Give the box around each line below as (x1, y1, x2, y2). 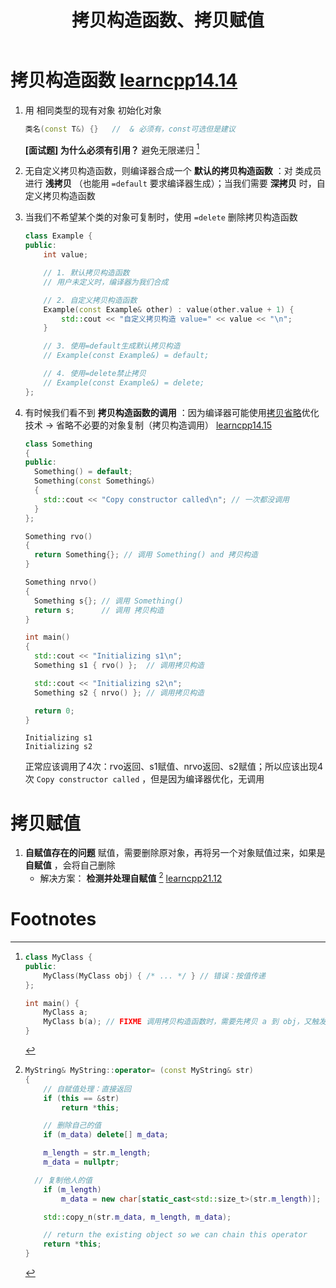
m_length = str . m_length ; (43, 1148, 152, 1158)
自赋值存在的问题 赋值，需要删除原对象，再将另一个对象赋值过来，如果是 (24, 847, 326, 859)
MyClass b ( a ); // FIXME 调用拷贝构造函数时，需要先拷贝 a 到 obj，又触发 (43, 1017, 327, 1027)
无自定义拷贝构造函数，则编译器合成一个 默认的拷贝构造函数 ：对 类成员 (24, 165, 322, 177)
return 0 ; (34, 706, 75, 716)
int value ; (43, 250, 89, 260)
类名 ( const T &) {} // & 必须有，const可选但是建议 (24, 124, 236, 134)
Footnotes (10, 908, 97, 931)
